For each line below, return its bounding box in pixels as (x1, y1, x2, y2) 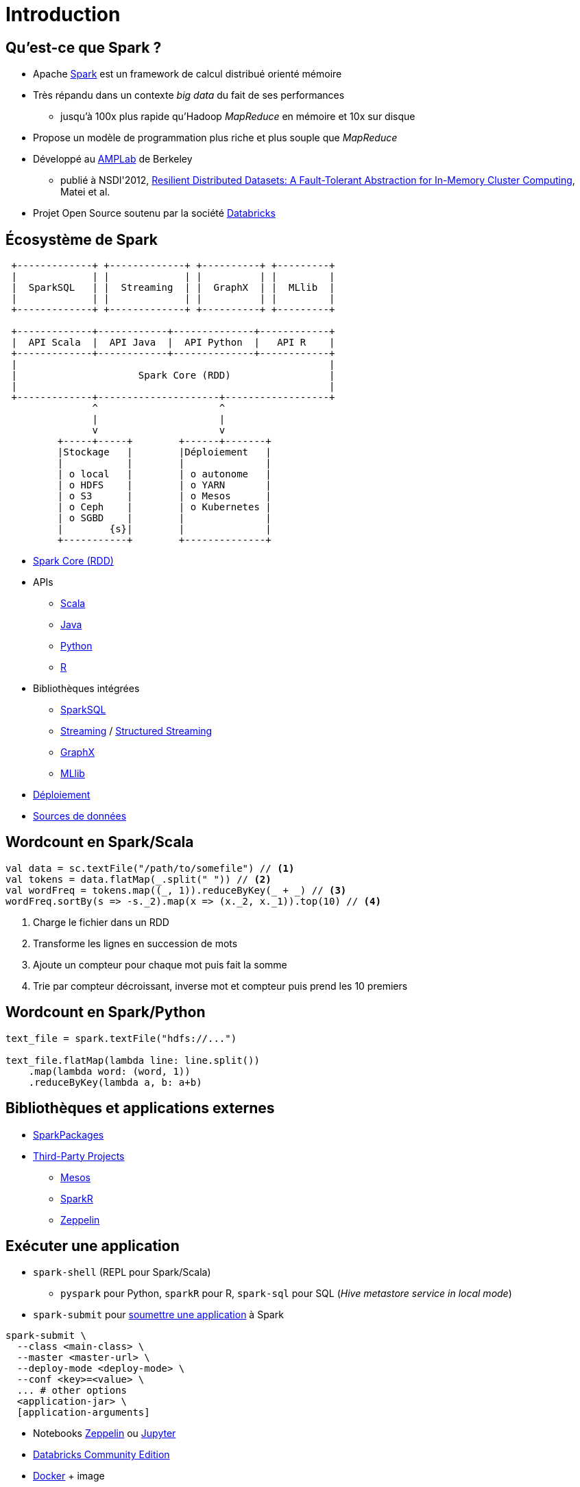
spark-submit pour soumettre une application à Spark (33, 1309, 284, 1321)
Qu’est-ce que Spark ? (5, 38, 162, 56)
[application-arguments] (16, 1407, 150, 1418)
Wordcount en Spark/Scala (5, 833, 194, 851)
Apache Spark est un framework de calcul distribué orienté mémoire (33, 68, 342, 80)
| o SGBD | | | (57, 512, 271, 524)
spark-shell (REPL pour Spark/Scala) (33, 1266, 211, 1278)
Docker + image (33, 1470, 105, 1482)
